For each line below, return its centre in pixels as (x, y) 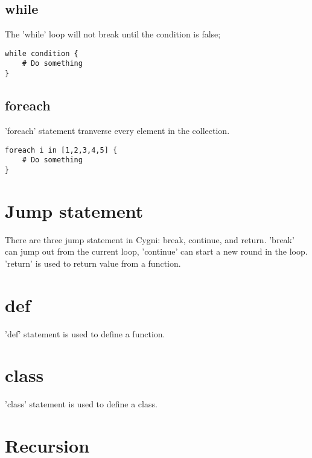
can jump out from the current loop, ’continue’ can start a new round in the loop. (156, 251)
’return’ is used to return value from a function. (93, 263)
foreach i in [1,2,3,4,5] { (61, 150)
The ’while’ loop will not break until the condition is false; (113, 34)
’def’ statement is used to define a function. (85, 333)
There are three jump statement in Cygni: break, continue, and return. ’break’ (150, 239)
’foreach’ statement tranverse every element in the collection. (117, 130)
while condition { (42, 53)
